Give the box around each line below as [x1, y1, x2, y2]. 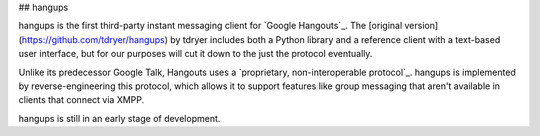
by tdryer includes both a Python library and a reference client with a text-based [170, 33, 501, 45]
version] [404, 20, 439, 32]
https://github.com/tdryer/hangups [21, 33, 165, 45]
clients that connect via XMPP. [18, 94, 145, 106]
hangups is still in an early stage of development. [18, 112, 221, 124]
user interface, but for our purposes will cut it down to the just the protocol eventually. [18, 48, 373, 60]
